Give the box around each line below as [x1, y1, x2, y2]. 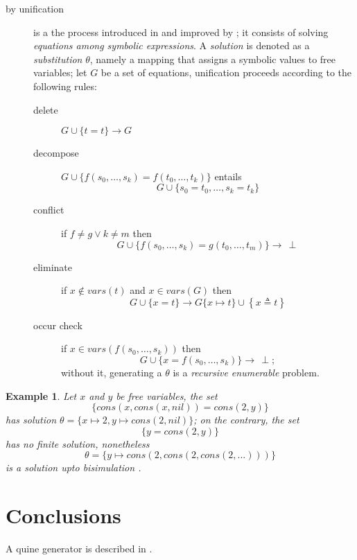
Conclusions [6, 501, 121, 530]
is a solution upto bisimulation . [6, 460, 141, 475]
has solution [6, 412, 56, 427]
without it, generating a [61, 365, 162, 379]
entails [214, 168, 242, 183]
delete [33, 102, 58, 116]
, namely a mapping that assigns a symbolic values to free [89, 51, 336, 66]
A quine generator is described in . [6, 541, 153, 555]
